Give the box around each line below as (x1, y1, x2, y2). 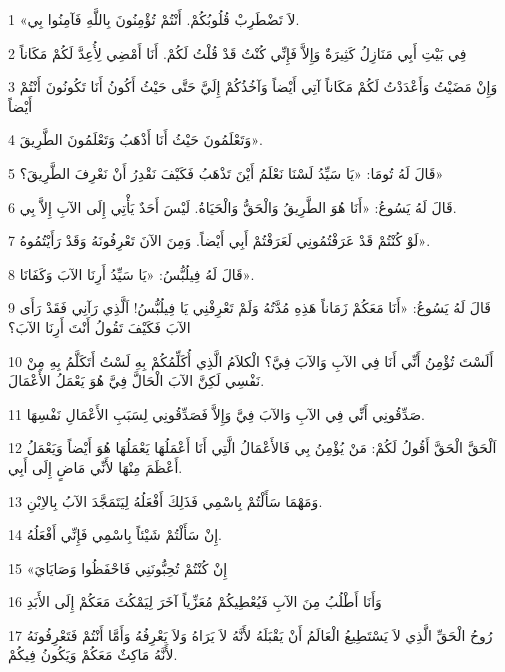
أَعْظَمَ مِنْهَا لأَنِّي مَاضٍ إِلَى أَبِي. (8, 456, 183, 477)
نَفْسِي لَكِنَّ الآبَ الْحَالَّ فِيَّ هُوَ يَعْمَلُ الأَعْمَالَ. (8, 370, 265, 391)
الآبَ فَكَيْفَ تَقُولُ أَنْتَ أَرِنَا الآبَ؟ (8, 316, 191, 337)
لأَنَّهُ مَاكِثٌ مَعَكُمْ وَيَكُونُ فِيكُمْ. (8, 644, 178, 665)
